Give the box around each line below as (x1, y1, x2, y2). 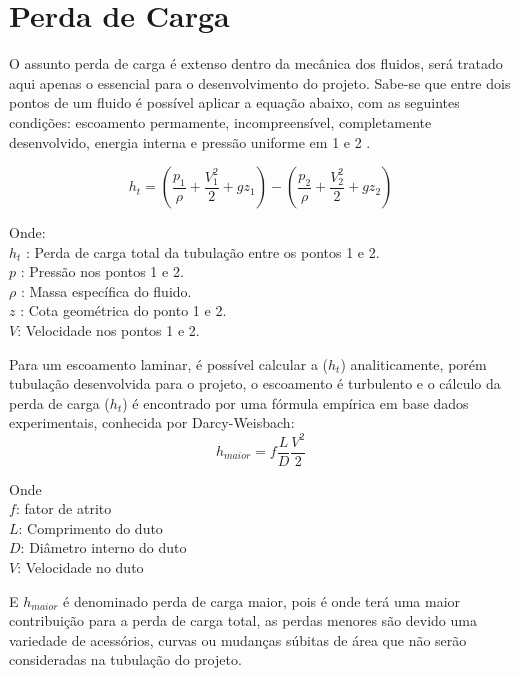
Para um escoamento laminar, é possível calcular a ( (9, 353, 329, 374)
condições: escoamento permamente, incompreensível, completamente (9, 111, 432, 132)
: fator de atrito (15, 498, 112, 519)
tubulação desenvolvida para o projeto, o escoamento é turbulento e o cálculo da (9, 373, 501, 394)
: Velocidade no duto (17, 556, 144, 577)
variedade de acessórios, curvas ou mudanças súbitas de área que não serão (9, 629, 467, 650)
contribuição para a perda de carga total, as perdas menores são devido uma (9, 610, 477, 631)
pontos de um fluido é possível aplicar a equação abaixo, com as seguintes (9, 92, 460, 113)
